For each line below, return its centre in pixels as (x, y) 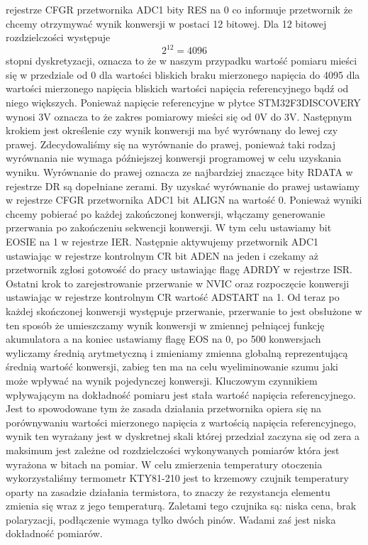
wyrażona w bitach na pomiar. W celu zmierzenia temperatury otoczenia (164, 464)
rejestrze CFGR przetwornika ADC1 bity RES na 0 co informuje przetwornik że (179, 9)
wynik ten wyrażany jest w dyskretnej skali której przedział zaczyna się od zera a (183, 436)
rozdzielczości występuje (58, 37)
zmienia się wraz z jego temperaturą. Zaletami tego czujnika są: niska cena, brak (181, 506)
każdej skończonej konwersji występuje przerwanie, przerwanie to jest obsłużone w (184, 310)
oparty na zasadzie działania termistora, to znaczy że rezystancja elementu (168, 491)
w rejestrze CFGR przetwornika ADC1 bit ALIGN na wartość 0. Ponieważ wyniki (184, 200)
